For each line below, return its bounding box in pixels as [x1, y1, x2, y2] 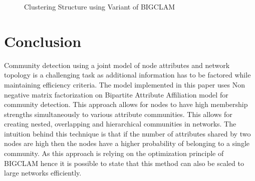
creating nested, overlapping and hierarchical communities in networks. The [4, 118, 236, 129]
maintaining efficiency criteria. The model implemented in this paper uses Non [4, 79, 245, 89]
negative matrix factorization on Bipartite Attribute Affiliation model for [4, 89, 228, 99]
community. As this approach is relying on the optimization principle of [4, 148, 224, 158]
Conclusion [4, 30, 82, 51]
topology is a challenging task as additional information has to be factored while [4, 69, 251, 80]
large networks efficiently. [4, 167, 82, 178]
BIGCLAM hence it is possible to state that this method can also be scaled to [4, 157, 244, 168]
